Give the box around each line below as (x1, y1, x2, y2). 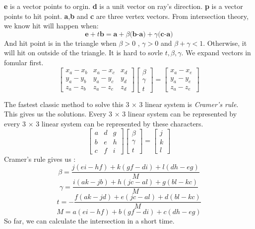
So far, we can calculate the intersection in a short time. (4, 216, 175, 226)
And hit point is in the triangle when (4, 37, 117, 48)
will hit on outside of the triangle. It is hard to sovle (4, 47, 163, 58)
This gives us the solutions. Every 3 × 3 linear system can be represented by (4, 109, 237, 119)
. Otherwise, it (203, 37, 247, 48)
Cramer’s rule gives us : (4, 153, 76, 164)
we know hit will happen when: (4, 20, 99, 31)
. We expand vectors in (181, 47, 251, 58)
